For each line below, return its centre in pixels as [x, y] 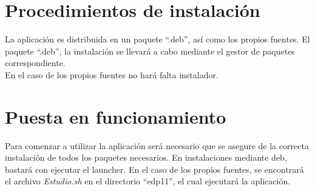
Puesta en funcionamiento [116, 116]
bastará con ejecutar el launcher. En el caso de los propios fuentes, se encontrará [154, 169]
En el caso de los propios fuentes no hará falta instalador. [112, 74]
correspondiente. [35, 63]
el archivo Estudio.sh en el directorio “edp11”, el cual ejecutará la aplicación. [148, 181]
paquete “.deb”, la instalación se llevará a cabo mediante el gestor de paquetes [150, 51]
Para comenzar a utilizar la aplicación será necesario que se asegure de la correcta [157, 145]
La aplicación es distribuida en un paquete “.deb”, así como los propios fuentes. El [157, 39]
